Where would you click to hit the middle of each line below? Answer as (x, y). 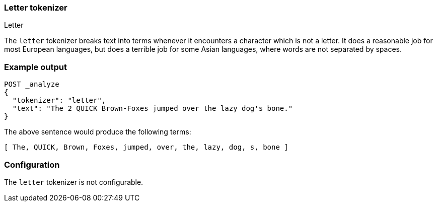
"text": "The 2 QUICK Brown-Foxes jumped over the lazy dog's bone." (153, 109)
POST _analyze (32, 84)
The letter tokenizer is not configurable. (74, 182)
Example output (35, 67)
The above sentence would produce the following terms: (98, 132)
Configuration (32, 164)
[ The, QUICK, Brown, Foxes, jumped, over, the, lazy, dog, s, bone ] (146, 147)
